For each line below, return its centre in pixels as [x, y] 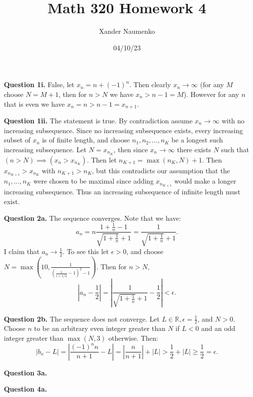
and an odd [218, 328]
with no [233, 120]
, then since [131, 149]
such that [235, 149]
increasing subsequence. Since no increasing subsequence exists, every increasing [124, 130]
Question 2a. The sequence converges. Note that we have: [93, 218]
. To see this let [86, 251]
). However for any [211, 94]
